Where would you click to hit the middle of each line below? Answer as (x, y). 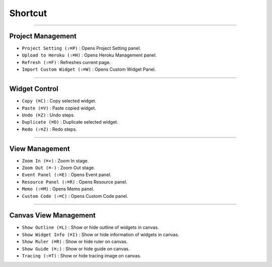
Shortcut (28, 13)
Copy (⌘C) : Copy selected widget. (59, 101)
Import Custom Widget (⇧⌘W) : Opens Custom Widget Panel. (89, 69)
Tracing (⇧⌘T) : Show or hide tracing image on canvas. (82, 256)
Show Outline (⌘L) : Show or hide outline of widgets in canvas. (90, 228)
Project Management (43, 36)
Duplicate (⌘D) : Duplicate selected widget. (70, 122)
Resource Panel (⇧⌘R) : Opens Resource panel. (75, 182)
